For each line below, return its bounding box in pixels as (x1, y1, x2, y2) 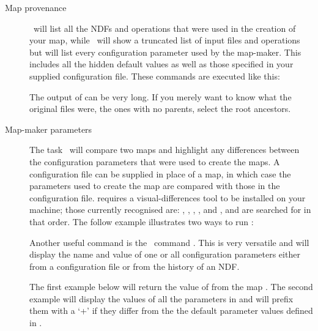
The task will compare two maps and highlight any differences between (29, 143, 300, 156)
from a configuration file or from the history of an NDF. (29, 259, 240, 272)
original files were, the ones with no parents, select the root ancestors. (29, 102, 291, 115)
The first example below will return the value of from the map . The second (29, 280, 313, 293)
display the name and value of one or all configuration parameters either (29, 248, 300, 261)
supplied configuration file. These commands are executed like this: (29, 69, 280, 82)
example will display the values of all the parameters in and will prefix (29, 292, 294, 305)
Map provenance (5, 1, 67, 13)
